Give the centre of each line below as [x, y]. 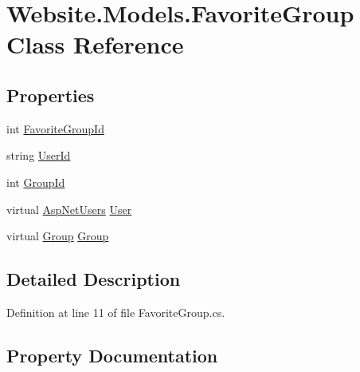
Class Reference [95, 44]
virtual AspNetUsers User [69, 209]
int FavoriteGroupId [55, 128]
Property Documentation [112, 355]
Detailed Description [94, 279]
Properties [51, 95]
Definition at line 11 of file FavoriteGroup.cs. [116, 312]
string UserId [39, 155]
